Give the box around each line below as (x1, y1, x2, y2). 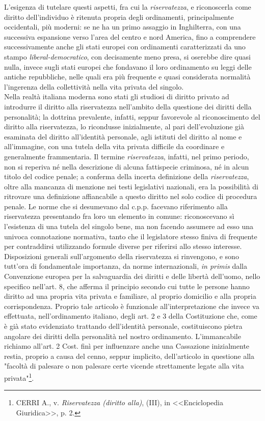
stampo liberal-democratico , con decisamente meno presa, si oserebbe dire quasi (4, 51, 251, 62)
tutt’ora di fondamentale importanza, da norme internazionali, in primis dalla (4, 261, 248, 271)
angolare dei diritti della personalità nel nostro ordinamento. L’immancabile (4, 330, 241, 341)
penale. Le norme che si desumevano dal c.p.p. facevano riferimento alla (4, 201, 228, 211)
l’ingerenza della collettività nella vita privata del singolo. (4, 81, 184, 92)
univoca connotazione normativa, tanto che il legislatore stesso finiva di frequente (4, 231, 257, 241)
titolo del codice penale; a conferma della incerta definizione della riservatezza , (4, 171, 249, 182)
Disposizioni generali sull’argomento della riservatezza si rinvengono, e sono (4, 250, 239, 261)
